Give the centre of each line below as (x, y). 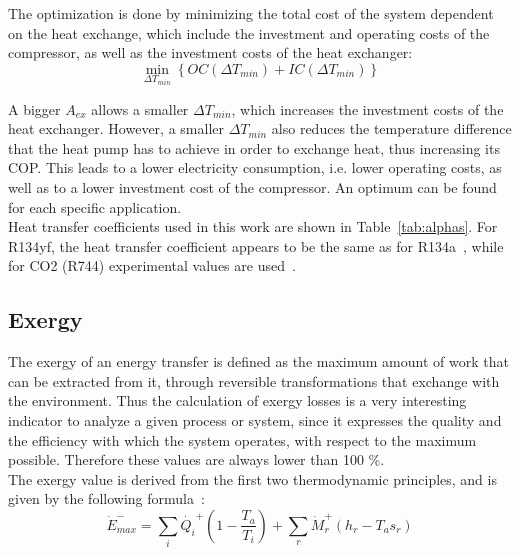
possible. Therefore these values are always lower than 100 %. (196, 459)
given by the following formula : (106, 498)
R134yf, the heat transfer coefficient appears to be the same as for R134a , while (256, 245)
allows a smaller (140, 108)
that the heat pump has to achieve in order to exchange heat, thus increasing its (254, 147)
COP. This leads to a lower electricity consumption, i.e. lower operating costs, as (255, 167)
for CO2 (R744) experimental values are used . (152, 265)
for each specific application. (95, 206)
